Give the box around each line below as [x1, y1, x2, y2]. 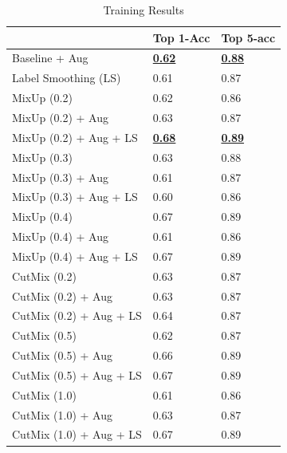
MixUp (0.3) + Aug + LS [12, 188, 138, 205]
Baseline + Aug [12, 49, 88, 66]
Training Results [103, 2, 184, 18]
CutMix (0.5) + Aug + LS [12, 366, 142, 383]
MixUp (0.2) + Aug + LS [12, 128, 138, 145]
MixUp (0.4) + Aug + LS [12, 247, 138, 264]
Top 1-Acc [152, 29, 210, 45]
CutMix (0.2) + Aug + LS [12, 307, 142, 324]
